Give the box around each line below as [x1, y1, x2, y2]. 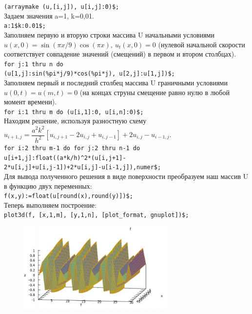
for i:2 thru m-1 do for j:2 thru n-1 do [4, 144, 140, 152]
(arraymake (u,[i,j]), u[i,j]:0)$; [4, 3, 119, 10]
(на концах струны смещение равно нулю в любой [79, 87, 230, 97]
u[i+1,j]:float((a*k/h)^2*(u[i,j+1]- [4, 154, 126, 161]
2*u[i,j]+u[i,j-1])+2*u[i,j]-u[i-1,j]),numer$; [4, 164, 161, 171]
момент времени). [4, 97, 57, 107]
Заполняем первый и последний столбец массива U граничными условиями [4, 78, 228, 87]
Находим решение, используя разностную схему [4, 116, 147, 126]
